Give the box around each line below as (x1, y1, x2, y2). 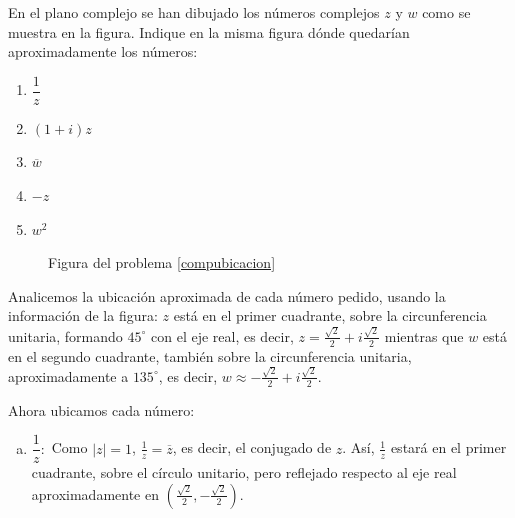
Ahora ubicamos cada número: (8, 399, 195, 420)
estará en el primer (390, 437, 507, 458)
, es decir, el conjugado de (172, 437, 332, 458)
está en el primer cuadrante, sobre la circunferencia (173, 305, 487, 326)
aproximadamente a (8, 365, 129, 386)
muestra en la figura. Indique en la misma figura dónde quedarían (8, 21, 410, 42)
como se (422, 2, 471, 22)
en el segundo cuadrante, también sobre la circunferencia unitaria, (8, 345, 412, 366)
